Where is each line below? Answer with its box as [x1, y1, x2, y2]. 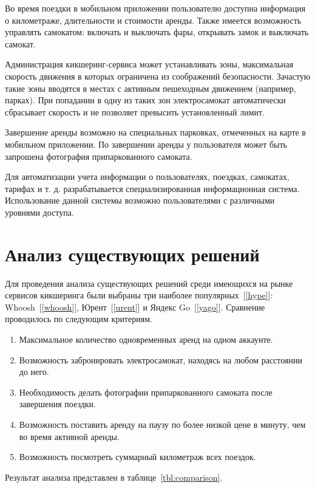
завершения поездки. [19, 397, 96, 410]
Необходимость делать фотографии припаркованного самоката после [19, 385, 273, 398]
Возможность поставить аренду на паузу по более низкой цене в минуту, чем [19, 418, 306, 430]
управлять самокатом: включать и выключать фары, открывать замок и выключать [5, 26, 309, 38]
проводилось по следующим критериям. [5, 312, 152, 325]
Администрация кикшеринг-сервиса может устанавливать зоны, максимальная [5, 58, 294, 70]
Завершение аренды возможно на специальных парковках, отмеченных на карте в [5, 126, 306, 139]
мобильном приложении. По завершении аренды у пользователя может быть [5, 137, 287, 150]
